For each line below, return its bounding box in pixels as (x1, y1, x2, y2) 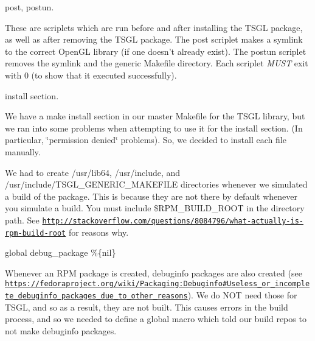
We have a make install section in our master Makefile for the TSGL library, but (5, 110, 305, 122)
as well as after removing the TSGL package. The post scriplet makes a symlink (5, 33, 303, 46)
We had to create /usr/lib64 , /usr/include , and (5, 166, 181, 178)
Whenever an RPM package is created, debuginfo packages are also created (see (5, 266, 302, 279)
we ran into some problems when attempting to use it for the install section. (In (5, 121, 303, 134)
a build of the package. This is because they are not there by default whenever (5, 189, 297, 202)
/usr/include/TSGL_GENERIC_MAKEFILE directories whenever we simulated (5, 178, 308, 191)
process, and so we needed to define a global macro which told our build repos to (5, 312, 306, 325)
